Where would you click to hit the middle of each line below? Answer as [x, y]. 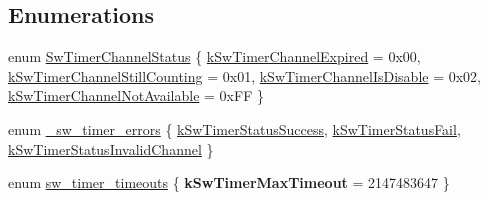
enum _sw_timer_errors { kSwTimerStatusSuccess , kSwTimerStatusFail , [234, 128]
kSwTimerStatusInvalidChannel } [111, 148]
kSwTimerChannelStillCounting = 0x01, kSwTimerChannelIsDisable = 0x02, [244, 75]
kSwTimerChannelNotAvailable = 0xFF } [136, 95]
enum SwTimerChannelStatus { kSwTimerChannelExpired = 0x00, [214, 56]
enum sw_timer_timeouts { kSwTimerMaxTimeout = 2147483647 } [229, 182]
